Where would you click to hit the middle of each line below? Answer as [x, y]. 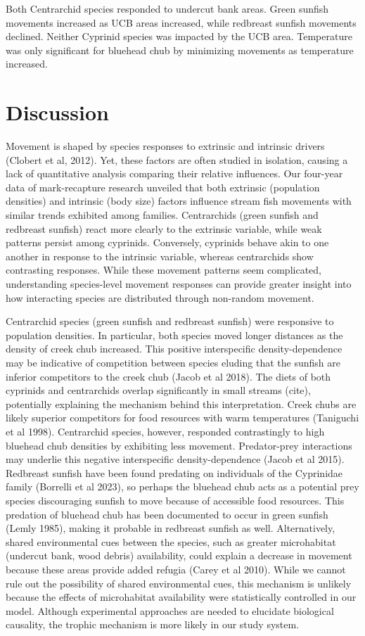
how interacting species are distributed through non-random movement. [160, 297]
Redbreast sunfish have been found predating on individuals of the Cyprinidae [174, 472]
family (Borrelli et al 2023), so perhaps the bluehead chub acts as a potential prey [182, 486]
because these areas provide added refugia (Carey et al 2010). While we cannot [176, 569]
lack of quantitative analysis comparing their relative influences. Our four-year [174, 173]
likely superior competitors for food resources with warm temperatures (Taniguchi [182, 418]
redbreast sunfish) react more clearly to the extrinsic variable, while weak [164, 228]
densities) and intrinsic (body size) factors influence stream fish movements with [179, 201]
